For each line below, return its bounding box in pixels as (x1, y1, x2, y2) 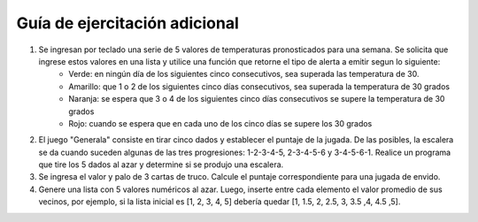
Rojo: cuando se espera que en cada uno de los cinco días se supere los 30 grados (68, 118, 373, 128)
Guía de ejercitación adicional (16, 13, 239, 33)
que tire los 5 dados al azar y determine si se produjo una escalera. (38, 159, 284, 170)
